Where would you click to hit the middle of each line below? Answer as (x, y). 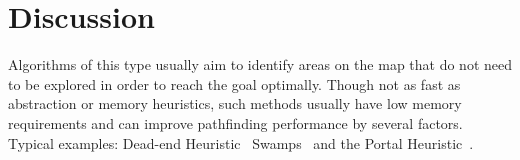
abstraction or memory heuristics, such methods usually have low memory (235, 103)
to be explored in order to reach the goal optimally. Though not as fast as (234, 83)
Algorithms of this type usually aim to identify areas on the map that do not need (260, 64)
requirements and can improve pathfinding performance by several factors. (235, 122)
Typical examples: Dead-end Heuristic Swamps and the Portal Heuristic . (241, 142)
